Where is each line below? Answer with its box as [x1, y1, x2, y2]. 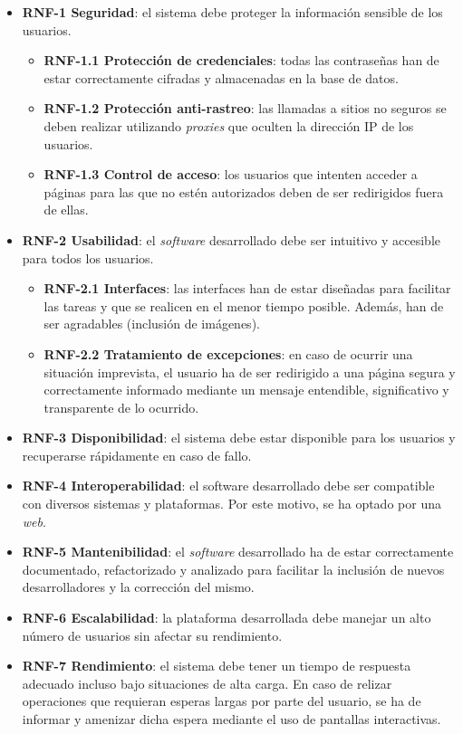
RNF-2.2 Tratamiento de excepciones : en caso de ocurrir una [43, 344, 413, 363]
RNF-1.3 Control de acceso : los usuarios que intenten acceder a [43, 165, 418, 184]
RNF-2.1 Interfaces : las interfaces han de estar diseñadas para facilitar [43, 279, 451, 298]
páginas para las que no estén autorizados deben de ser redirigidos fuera [43, 182, 444, 201]
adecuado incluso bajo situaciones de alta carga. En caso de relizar [22, 673, 392, 692]
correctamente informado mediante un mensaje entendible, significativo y [43, 380, 449, 399]
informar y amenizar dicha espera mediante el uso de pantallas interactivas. [22, 710, 441, 728]
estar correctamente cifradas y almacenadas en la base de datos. [43, 68, 399, 87]
